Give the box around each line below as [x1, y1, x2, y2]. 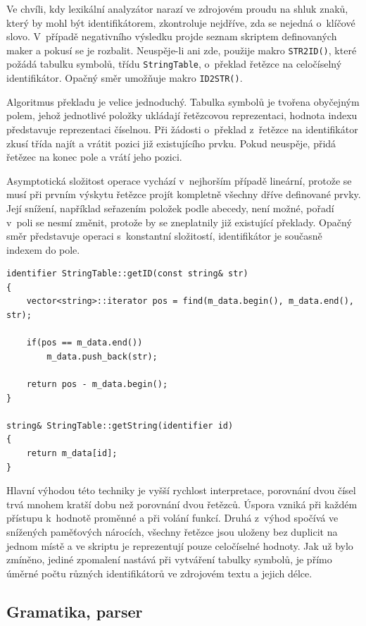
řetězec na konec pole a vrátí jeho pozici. [6, 149, 182, 164]
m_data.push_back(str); [46, 351, 158, 362]
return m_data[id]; [26, 448, 118, 458]
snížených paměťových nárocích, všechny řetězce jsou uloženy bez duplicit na [6, 524, 338, 539]
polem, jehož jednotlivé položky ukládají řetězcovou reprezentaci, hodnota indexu [6, 108, 358, 123]
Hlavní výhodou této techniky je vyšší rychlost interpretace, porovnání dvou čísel [6, 483, 356, 498]
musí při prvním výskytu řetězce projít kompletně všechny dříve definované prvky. [6, 187, 361, 202]
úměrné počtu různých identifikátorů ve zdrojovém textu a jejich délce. [6, 565, 313, 580]
